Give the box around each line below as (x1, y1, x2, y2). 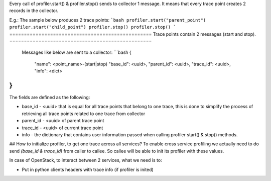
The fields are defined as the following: (9, 95, 90, 101)
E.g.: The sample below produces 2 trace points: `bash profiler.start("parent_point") (9, 17, 206, 23)
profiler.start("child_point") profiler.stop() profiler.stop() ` (9, 24, 177, 30)
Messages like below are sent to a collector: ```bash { (22, 49, 131, 55)
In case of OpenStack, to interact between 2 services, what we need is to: (9, 157, 163, 163)
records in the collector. (9, 8, 59, 14)
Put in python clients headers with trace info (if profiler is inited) (22, 166, 154, 172)
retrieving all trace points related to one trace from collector (22, 111, 146, 117)
